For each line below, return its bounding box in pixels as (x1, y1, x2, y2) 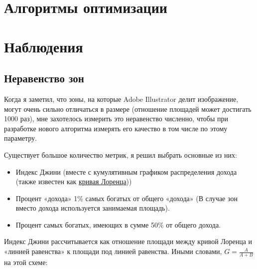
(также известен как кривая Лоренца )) (15, 176, 132, 187)
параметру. (4, 133, 37, 143)
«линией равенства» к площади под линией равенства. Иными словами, (4, 246, 222, 257)
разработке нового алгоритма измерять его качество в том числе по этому (4, 123, 228, 133)
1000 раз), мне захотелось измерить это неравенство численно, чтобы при (4, 113, 229, 124)
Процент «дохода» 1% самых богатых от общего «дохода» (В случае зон (15, 193, 238, 203)
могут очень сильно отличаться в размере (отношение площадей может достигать (4, 103, 252, 114)
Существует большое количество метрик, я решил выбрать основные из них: (4, 149, 237, 160)
